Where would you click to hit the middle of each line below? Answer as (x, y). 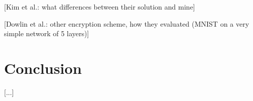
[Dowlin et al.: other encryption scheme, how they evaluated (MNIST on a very (127, 23)
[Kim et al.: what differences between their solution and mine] (100, 7)
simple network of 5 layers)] (47, 33)
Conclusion (43, 68)
